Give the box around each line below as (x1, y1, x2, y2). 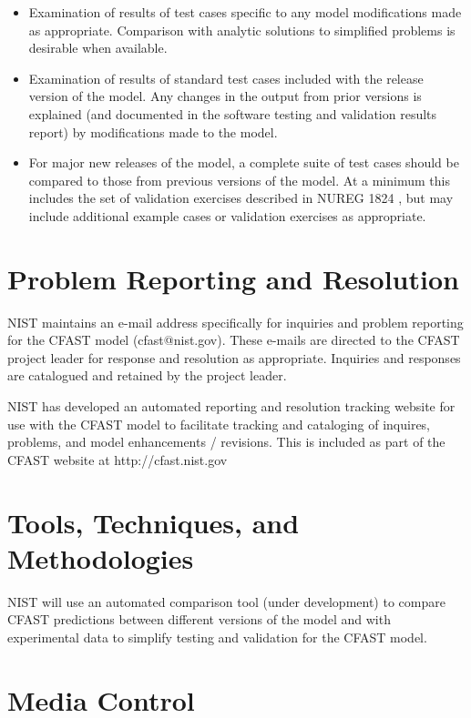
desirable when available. (28, 38, 168, 57)
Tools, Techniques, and (7, 503, 300, 541)
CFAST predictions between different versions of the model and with (7, 610, 391, 629)
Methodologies (7, 539, 194, 576)
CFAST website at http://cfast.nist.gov (7, 450, 228, 469)
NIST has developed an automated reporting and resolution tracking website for (7, 397, 456, 416)
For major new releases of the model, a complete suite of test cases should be (28, 153, 459, 172)
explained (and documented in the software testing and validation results (28, 104, 437, 123)
